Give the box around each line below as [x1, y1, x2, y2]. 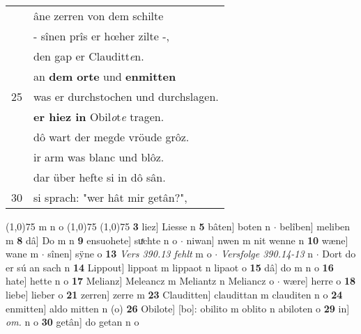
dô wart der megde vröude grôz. [33, 129, 190, 145]
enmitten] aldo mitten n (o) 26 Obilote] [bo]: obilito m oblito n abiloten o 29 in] [6, 301, 350, 315]
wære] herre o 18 [283, 273, 356, 288]
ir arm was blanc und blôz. [33, 149, 164, 165]
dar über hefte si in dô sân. [33, 169, 166, 185]
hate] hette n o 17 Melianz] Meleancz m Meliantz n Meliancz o [6, 273, 275, 288]
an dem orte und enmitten [33, 68, 176, 84]
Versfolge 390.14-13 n [220, 246, 314, 261]
